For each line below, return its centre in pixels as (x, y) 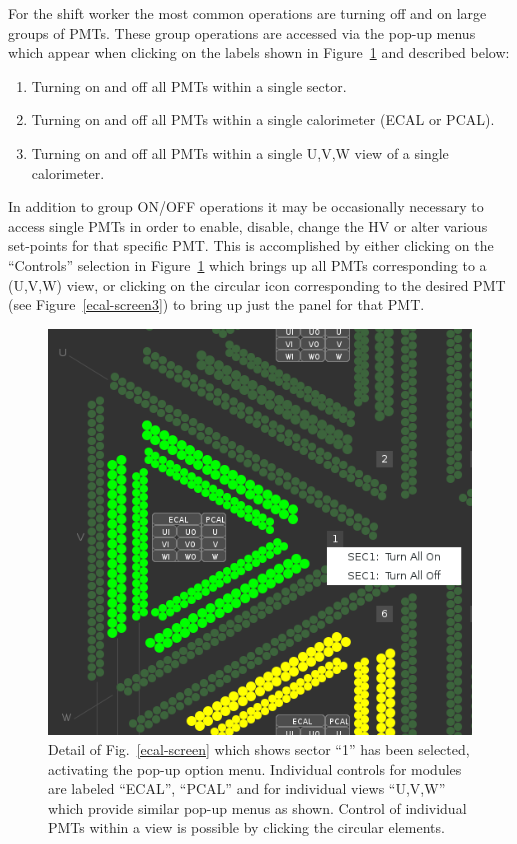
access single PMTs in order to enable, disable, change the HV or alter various (248, 225)
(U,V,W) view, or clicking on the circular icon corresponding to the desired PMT (257, 284)
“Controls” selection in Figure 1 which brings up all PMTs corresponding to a (247, 264)
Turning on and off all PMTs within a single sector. (189, 85)
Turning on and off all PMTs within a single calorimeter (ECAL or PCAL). (263, 119)
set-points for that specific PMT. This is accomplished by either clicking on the (251, 245)
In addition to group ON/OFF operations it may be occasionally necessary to (246, 206)
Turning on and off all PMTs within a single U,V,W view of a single (240, 152)
